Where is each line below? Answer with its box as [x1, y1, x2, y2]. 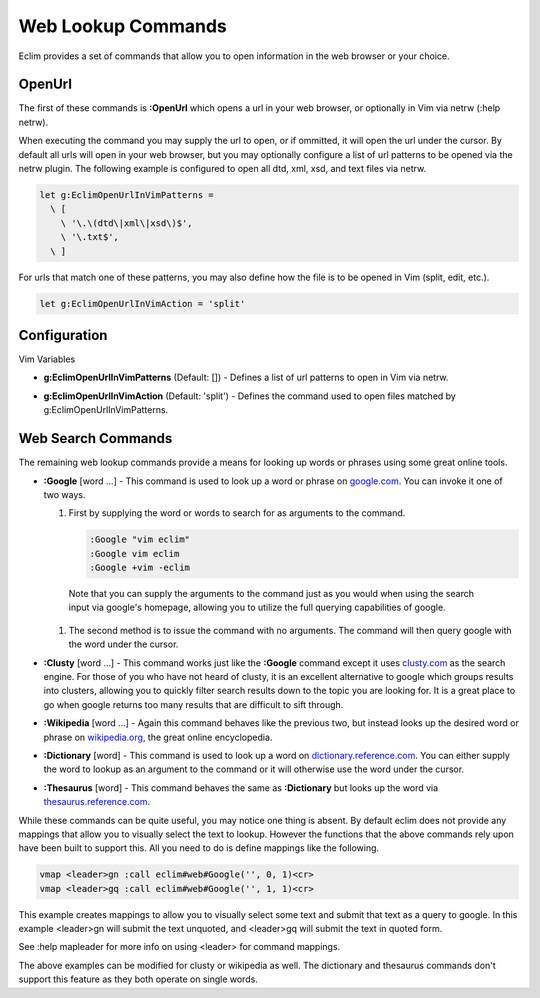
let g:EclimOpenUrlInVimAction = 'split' [39, 298, 246, 309]
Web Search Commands [18, 430, 173, 447]
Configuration [18, 326, 108, 344]
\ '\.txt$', [60, 231, 120, 243]
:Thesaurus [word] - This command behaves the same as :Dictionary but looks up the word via [43, 781, 439, 794]
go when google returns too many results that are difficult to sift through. [43, 698, 344, 710]
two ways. [43, 488, 86, 500]
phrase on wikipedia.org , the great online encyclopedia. [43, 731, 273, 743]
